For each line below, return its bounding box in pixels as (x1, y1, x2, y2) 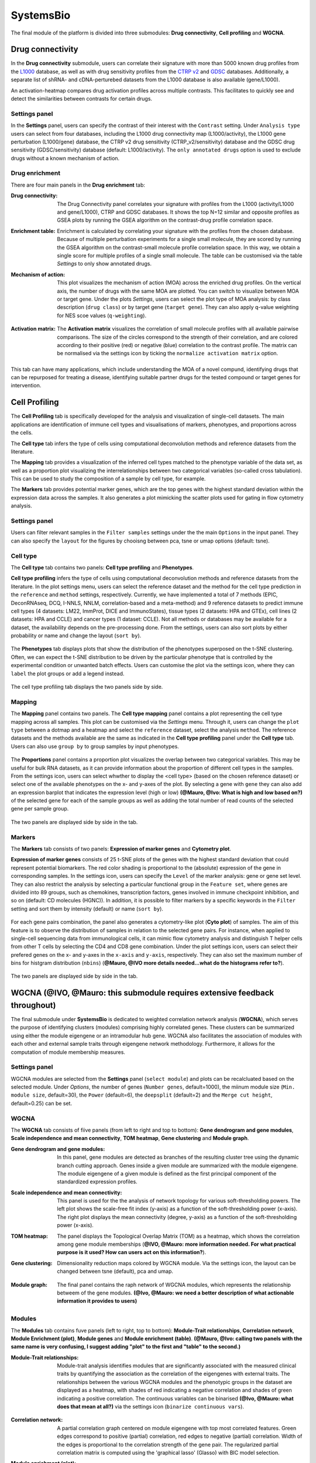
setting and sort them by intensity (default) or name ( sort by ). (11, 905, 164, 912)
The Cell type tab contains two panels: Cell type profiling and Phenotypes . (11, 564, 194, 571)
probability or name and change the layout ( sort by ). (11, 632, 142, 639)
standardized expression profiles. (57, 1178, 138, 1185)
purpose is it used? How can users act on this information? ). (57, 1249, 207, 1256)
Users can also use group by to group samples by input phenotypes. (11, 743, 180, 750)
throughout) (11, 1000, 56, 1010)
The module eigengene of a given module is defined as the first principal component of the (57, 1170, 277, 1177)
